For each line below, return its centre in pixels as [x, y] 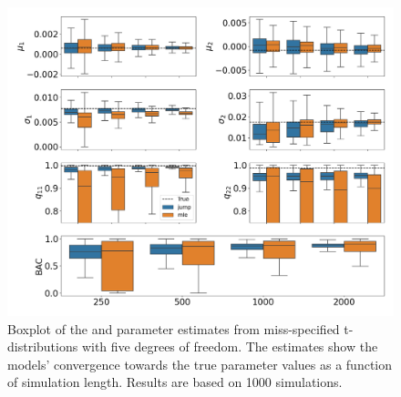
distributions [43, 346]
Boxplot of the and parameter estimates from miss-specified [174, 328]
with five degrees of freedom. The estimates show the [230, 346]
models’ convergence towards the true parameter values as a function [200, 364]
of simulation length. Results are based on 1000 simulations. [175, 382]
